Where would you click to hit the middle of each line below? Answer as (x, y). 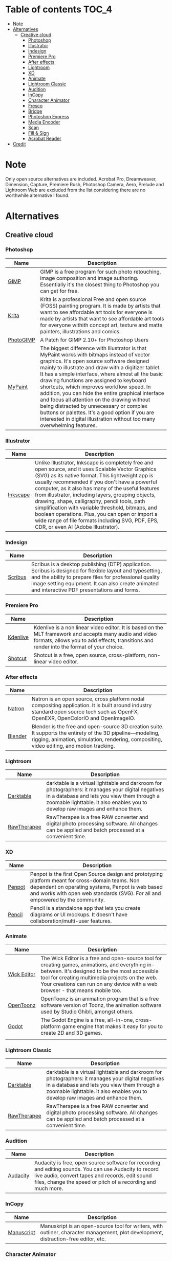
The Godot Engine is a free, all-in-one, (88, 1020)
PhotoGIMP (21, 339)
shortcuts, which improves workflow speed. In (95, 387)
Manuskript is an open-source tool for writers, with (101, 1226)
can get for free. (60, 291)
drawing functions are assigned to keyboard (93, 380)
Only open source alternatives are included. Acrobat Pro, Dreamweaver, (81, 179)
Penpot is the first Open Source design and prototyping (96, 874)
